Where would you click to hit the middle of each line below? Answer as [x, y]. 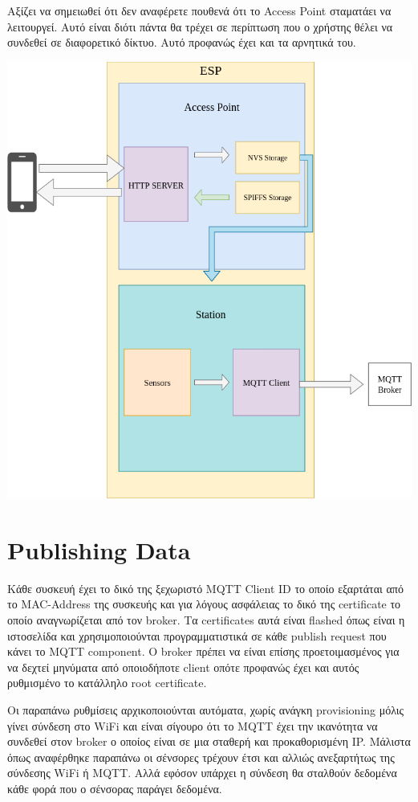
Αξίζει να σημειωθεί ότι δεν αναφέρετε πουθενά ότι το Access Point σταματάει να [199, 10]
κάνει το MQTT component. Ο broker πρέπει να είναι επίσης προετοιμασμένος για [203, 651]
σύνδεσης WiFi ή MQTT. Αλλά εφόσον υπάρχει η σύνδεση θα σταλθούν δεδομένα [202, 773]
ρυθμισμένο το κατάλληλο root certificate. [107, 683]
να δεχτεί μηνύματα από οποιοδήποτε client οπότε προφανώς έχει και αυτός [183, 667]
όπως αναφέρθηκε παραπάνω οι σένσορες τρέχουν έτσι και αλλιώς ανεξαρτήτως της [201, 757]
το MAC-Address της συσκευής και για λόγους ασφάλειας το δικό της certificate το [204, 604]
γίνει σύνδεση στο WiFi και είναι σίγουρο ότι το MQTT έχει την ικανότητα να [193, 725]
